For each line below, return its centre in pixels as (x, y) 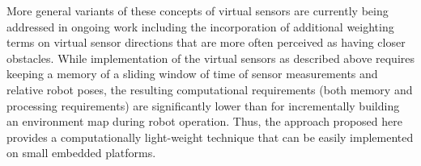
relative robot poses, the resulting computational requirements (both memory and (210, 89)
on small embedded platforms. (81, 153)
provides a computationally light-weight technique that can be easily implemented (210, 137)
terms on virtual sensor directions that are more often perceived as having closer (206, 42)
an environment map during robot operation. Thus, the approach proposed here (204, 121)
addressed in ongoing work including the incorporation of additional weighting (200, 26)
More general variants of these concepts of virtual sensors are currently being (198, 10)
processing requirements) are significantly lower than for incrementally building (203, 105)
